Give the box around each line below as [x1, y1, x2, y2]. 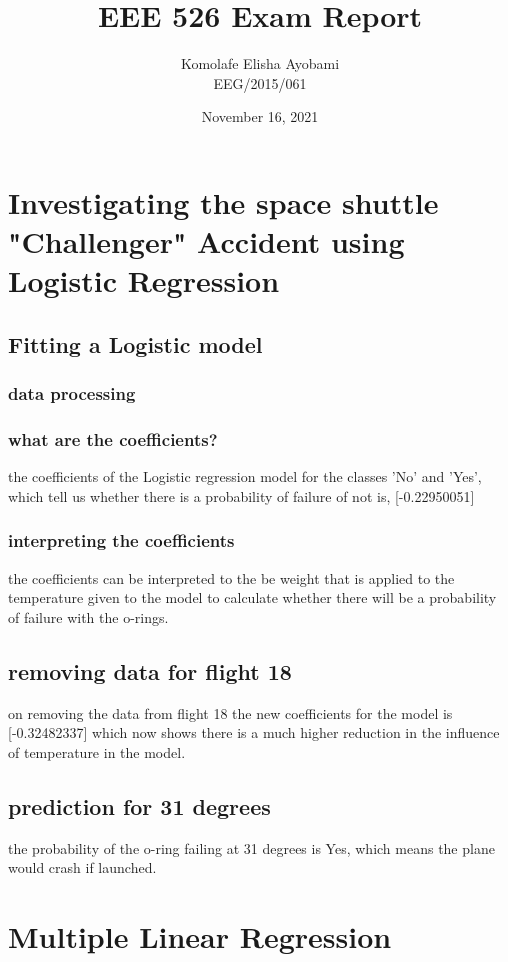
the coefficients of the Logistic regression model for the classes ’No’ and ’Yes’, [8, 466, 482, 487]
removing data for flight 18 [8, 655, 292, 686]
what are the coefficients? [8, 427, 218, 452]
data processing [8, 381, 136, 406]
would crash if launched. [8, 857, 157, 878]
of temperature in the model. [8, 741, 186, 762]
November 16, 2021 [201, 106, 319, 127]
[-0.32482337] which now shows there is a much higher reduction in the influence [8, 722, 500, 743]
